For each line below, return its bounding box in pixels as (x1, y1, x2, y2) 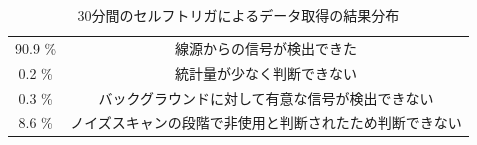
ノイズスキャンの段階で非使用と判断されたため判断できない (70, 112, 462, 133)
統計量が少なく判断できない (175, 62, 358, 83)
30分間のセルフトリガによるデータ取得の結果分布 (77, 5, 400, 25)
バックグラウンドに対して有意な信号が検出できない (98, 87, 434, 108)
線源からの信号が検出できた (175, 37, 358, 58)
